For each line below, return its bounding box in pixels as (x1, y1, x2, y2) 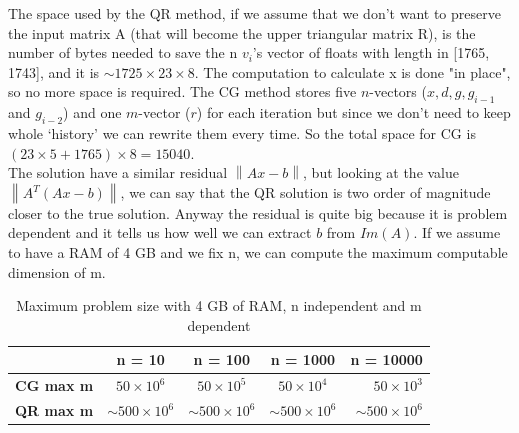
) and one (63, 102, 122, 123)
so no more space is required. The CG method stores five (8, 81, 357, 102)
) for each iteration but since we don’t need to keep (196, 102, 511, 123)
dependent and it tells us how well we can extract (8, 222, 312, 243)
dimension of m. (8, 261, 106, 282)
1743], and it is (8, 61, 100, 82)
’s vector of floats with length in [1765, (252, 42, 490, 63)
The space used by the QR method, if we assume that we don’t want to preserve (8, 3, 501, 23)
